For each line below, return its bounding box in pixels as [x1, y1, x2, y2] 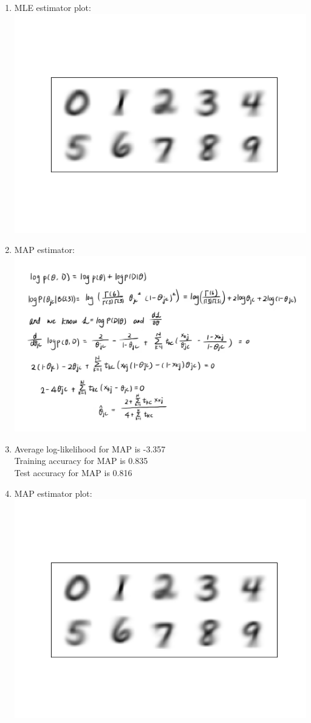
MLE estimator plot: [14, 1, 91, 13]
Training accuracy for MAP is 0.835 [14, 454, 148, 467]
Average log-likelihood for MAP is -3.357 [14, 442, 166, 455]
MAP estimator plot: [14, 486, 92, 499]
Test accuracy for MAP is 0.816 [14, 466, 132, 479]
